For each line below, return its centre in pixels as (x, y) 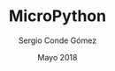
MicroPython (57, 16)
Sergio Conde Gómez (57, 40)
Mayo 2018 (57, 57)
